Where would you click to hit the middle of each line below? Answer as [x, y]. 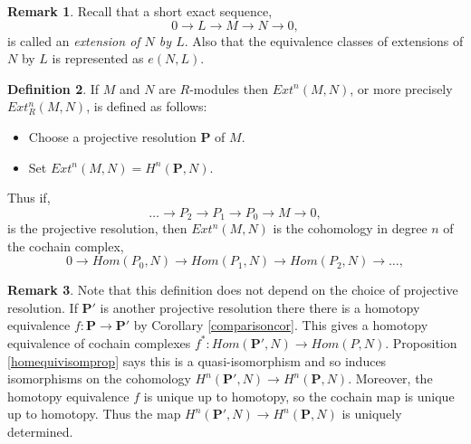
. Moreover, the [390, 378]
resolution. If [43, 307]
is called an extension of [74, 40]
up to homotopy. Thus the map [94, 414]
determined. [40, 431]
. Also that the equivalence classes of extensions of [324, 40]
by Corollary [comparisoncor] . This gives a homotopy [281, 325]
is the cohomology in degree [350, 228]
